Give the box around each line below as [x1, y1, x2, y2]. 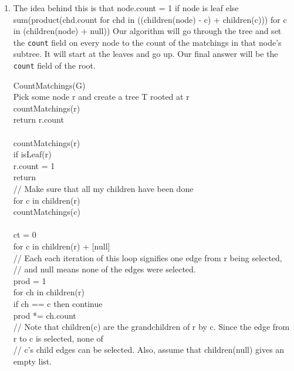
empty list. [13, 355, 52, 367]
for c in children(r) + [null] [13, 240, 110, 252]
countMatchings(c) [13, 205, 80, 218]
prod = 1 [13, 274, 46, 286]
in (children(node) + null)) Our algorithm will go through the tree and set [13, 25, 282, 37]
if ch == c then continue [13, 297, 103, 309]
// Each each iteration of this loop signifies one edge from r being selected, [13, 251, 282, 264]
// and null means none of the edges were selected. [13, 263, 196, 275]
